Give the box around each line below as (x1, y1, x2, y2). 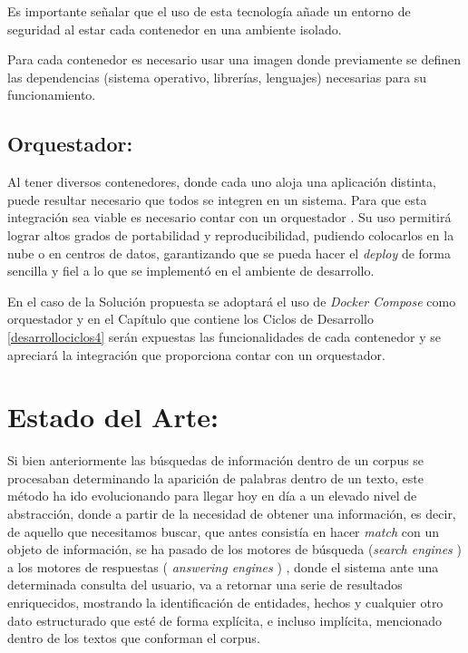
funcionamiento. (7, 85, 96, 104)
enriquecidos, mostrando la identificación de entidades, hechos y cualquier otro (7, 592, 444, 611)
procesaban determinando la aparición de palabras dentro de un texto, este (7, 468, 424, 487)
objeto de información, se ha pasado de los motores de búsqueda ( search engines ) (7, 540, 462, 559)
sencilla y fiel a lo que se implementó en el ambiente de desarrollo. (7, 261, 375, 280)
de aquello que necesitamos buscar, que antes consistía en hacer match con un (7, 521, 440, 541)
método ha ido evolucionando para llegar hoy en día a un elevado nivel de (7, 486, 417, 505)
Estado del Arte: (7, 398, 219, 435)
